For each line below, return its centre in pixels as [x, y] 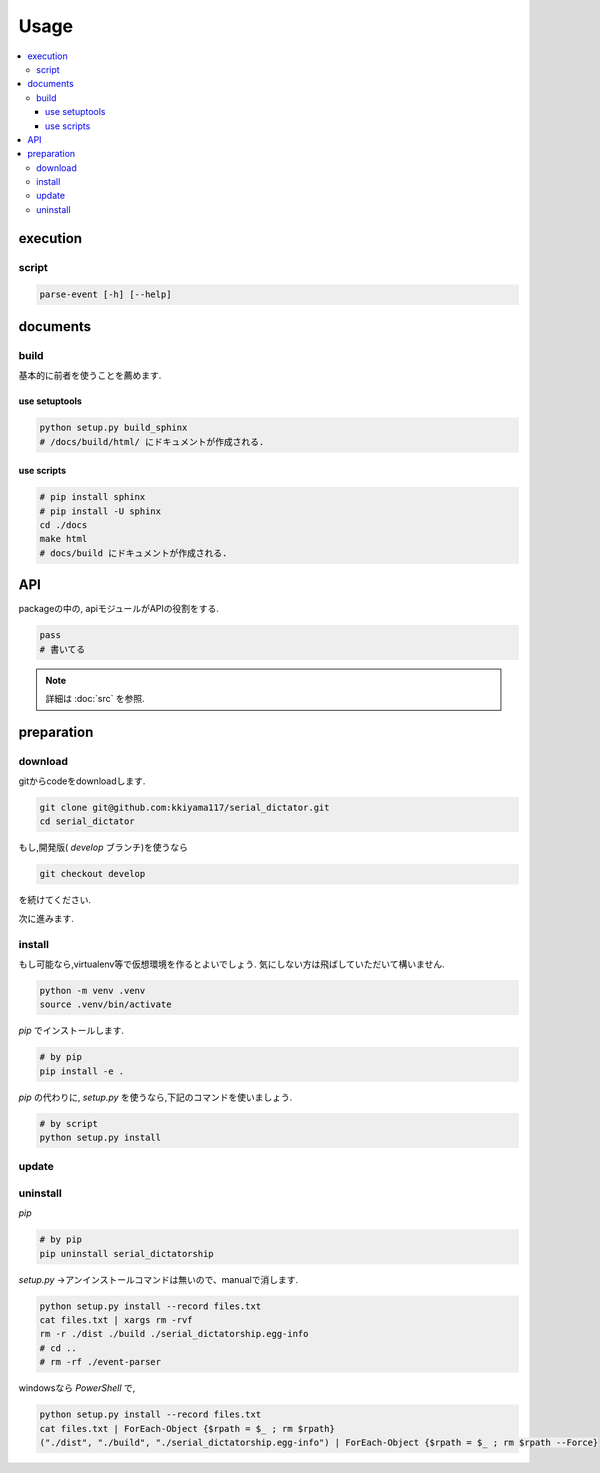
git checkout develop [92, 874]
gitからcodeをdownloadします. [82, 781]
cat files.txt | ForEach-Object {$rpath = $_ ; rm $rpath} [187, 1428]
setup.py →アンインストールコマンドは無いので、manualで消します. [158, 1279]
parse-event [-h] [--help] [105, 294]
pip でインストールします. [71, 1031]
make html [63, 539]
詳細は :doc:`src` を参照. [95, 698]
